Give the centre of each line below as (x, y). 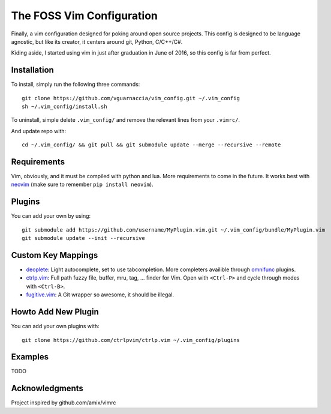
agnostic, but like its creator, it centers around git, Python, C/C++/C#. (97, 41)
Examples (30, 357)
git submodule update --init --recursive (83, 238)
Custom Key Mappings (55, 255)
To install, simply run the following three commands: (76, 85)
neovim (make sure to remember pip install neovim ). (82, 184)
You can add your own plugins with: (55, 326)
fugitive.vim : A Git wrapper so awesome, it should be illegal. (100, 295)
